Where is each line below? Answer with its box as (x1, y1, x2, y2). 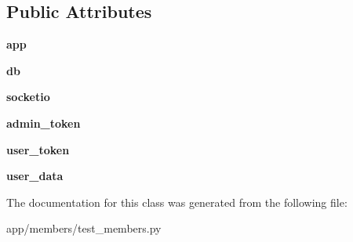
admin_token (6, 114, 81, 131)
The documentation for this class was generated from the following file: (6, 193, 348, 210)
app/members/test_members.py (6, 220, 162, 237)
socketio (6, 88, 50, 105)
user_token (6, 141, 70, 157)
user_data (6, 168, 64, 184)
